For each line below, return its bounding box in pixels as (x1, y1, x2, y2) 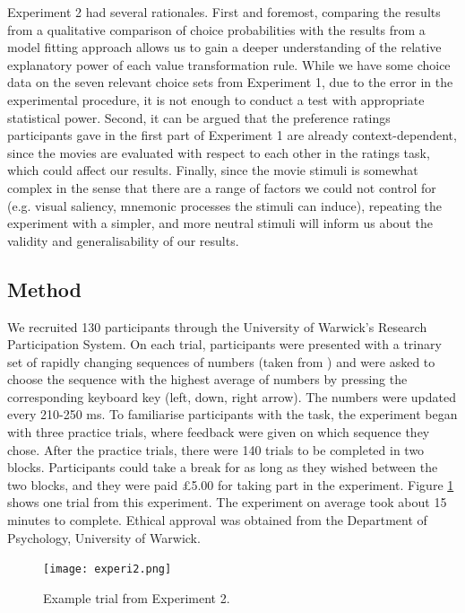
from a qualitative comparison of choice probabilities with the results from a (7, 20, 426, 39)
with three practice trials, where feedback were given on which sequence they (7, 423, 430, 442)
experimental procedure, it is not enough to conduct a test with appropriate (7, 90, 425, 109)
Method (7, 275, 82, 302)
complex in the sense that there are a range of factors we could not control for (7, 178, 436, 197)
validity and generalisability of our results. (7, 231, 239, 250)
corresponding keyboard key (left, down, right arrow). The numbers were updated (7, 387, 457, 406)
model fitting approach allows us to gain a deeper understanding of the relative (7, 38, 442, 57)
